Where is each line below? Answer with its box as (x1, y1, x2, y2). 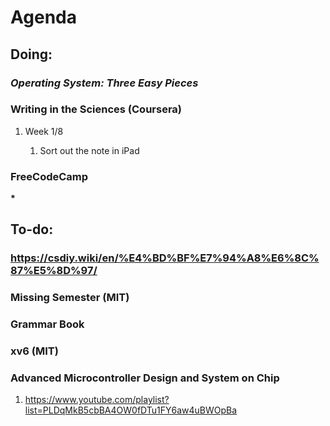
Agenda (10, 6, 77, 29)
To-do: (10, 221, 54, 238)
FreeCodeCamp (10, 169, 89, 183)
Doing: (10, 46, 53, 63)
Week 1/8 (24, 125, 64, 137)
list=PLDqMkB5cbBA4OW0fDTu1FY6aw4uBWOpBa (24, 404, 238, 416)
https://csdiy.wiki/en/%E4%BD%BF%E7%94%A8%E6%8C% (10, 251, 320, 265)
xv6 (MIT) (10, 344, 59, 358)
